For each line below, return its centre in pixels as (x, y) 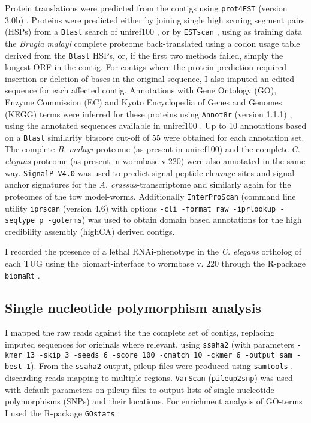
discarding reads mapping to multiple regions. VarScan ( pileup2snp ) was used (149, 378)
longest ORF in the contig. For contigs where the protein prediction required (146, 67)
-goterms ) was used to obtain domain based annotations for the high (175, 220)
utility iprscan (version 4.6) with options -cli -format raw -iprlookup (141, 208)
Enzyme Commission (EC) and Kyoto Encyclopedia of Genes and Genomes (144, 102)
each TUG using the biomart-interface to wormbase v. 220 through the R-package (155, 263)
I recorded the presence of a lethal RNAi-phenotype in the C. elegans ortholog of (153, 251)
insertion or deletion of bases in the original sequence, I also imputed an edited (150, 78)
